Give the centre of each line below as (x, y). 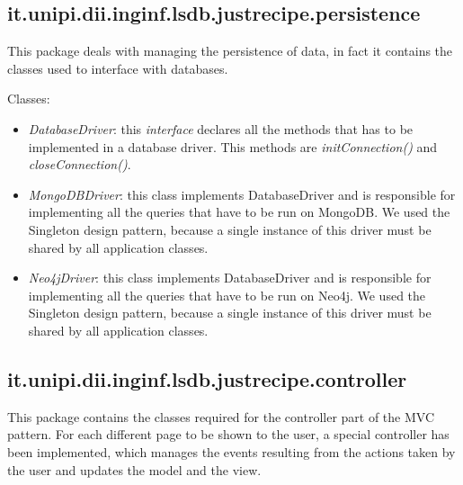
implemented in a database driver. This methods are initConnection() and (233, 146)
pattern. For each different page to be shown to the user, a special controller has (228, 434)
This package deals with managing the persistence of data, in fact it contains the (230, 51)
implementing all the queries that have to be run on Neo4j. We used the (227, 295)
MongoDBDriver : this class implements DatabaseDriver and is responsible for (242, 194)
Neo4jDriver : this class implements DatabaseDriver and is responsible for (230, 278)
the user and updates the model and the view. (134, 469)
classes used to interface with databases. (118, 68)
